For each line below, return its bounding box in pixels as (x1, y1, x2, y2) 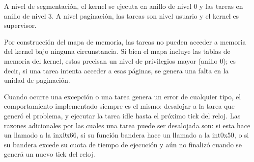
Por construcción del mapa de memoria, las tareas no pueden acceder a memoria (4, 36, 246, 46)
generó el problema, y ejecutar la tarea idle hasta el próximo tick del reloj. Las (4, 110, 241, 120)
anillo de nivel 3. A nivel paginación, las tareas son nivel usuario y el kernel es (4, 10, 239, 21)
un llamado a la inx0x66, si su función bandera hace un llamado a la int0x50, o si (4, 130, 249, 140)
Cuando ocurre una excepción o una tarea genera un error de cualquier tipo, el (4, 91, 241, 101)
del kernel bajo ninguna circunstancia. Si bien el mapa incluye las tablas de (4, 46, 230, 56)
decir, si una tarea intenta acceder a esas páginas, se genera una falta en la (4, 65, 229, 75)
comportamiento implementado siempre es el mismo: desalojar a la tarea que (4, 101, 235, 111)
